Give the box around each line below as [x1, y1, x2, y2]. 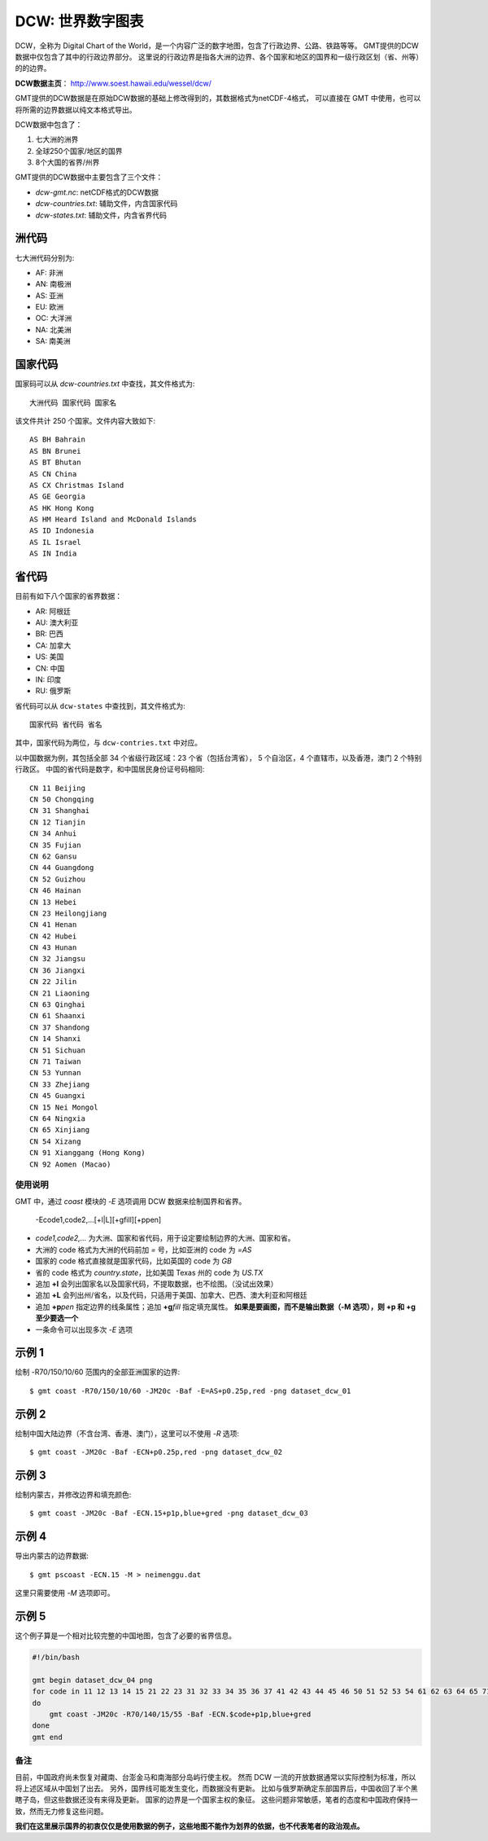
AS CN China [29, 469, 77, 478]
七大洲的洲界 [35, 134, 79, 144]
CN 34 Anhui [29, 829, 77, 838]
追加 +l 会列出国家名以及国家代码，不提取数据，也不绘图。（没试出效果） [35, 1279, 278, 1289]
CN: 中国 [35, 663, 65, 673]
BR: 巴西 [35, 629, 64, 639]
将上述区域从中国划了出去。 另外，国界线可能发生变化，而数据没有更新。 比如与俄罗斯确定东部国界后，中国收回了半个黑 [15, 1783, 418, 1793]
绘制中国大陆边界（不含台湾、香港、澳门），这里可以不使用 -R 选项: [15, 1428, 240, 1438]
